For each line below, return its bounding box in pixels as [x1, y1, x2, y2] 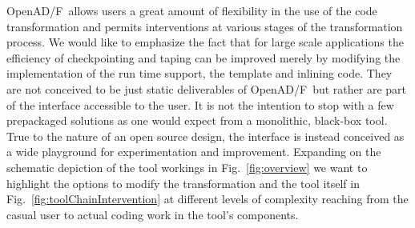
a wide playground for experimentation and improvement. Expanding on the [6, 143, 381, 160]
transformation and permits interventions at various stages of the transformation [6, 18, 403, 34]
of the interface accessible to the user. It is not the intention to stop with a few [6, 96, 394, 113]
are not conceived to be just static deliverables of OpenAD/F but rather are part [6, 80, 407, 97]
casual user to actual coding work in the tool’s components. [6, 206, 299, 222]
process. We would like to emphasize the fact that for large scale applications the [6, 34, 404, 50]
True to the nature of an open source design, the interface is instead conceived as [6, 127, 405, 144]
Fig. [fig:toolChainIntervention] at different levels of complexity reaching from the [6, 190, 409, 207]
